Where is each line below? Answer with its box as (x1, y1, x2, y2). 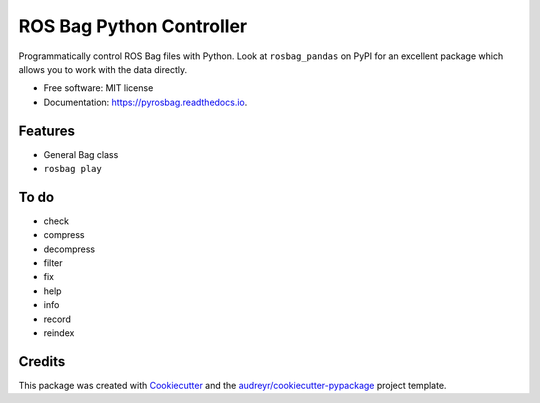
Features (18, 122, 75, 139)
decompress (43, 243, 95, 255)
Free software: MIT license (43, 82, 154, 94)
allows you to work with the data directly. (18, 63, 188, 75)
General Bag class (43, 148, 119, 160)
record (43, 313, 72, 325)
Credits (18, 353, 66, 370)
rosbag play (43, 163, 102, 175)
